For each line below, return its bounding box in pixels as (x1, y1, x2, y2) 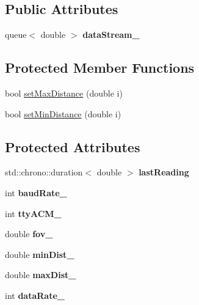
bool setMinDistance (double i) (5, 107, 121, 120)
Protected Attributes (5, 137, 140, 156)
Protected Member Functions (5, 58, 195, 77)
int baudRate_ (5, 186, 67, 199)
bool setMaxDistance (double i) (5, 87, 123, 99)
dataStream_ (82, 28, 140, 41)
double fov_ (5, 227, 53, 240)
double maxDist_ (5, 268, 76, 281)
